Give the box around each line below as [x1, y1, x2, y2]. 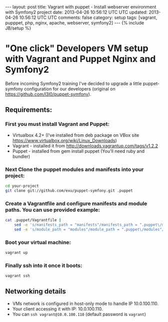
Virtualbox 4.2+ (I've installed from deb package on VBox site [12, 132, 139, 138]
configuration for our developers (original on [24, 86, 116, 92]
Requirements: [5, 106, 52, 114]
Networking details [5, 287, 66, 296]
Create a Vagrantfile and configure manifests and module [5, 200, 147, 207]
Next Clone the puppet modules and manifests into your [5, 166, 144, 173]
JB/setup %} [5, 25, 31, 31]
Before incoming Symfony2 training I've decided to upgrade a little [5, 80, 142, 86]
